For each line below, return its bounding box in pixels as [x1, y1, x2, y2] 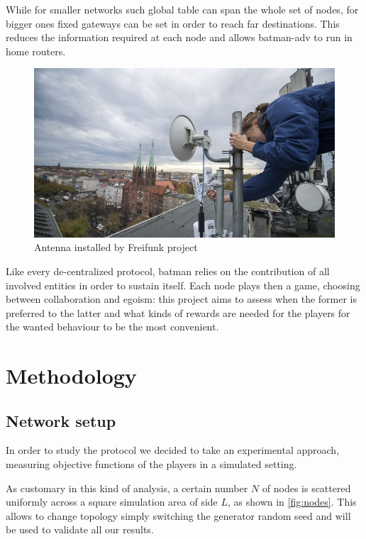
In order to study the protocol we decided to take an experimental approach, [6, 443, 340, 457]
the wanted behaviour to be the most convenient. [6, 319, 219, 334]
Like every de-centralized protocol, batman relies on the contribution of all [6, 263, 330, 278]
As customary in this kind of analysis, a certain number [6, 480, 248, 495]
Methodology [6, 361, 137, 390]
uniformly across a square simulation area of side [6, 494, 218, 509]
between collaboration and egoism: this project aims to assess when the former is [6, 291, 357, 306]
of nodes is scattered [262, 480, 351, 495]
